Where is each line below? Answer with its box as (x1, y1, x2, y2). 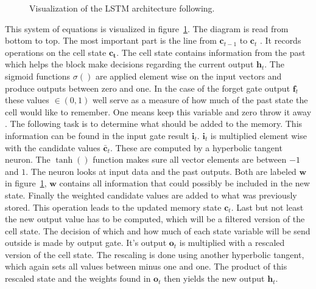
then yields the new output (164, 272, 265, 285)
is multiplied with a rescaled (179, 236, 285, 249)
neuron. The (5, 153, 51, 166)
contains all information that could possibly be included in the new (59, 177, 310, 189)
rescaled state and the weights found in (5, 272, 151, 285)
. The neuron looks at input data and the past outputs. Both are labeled (26, 165, 297, 177)
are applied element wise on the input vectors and (95, 69, 282, 82)
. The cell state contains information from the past (116, 46, 306, 58)
